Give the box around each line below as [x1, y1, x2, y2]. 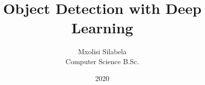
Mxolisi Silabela [78, 46, 127, 57]
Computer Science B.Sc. [65, 56, 139, 66]
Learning [71, 17, 133, 38]
